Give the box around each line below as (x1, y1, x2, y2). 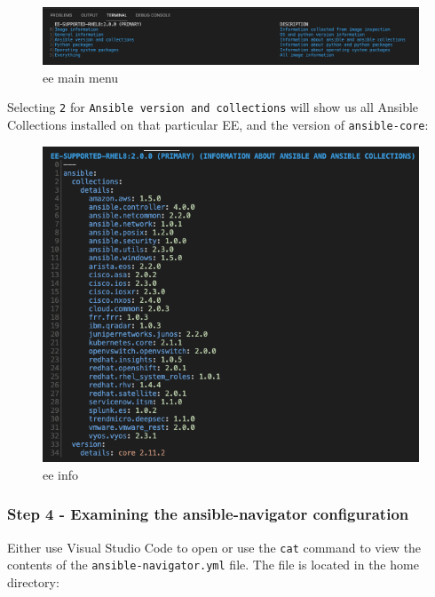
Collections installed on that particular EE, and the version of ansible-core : (7, 115, 429, 133)
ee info (43, 465, 79, 483)
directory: (7, 572, 59, 591)
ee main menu (43, 68, 119, 86)
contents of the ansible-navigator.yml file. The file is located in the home (7, 555, 419, 574)
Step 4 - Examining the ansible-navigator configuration (7, 503, 409, 525)
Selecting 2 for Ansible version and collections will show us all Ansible (7, 98, 419, 116)
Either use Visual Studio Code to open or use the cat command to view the (7, 537, 422, 556)
